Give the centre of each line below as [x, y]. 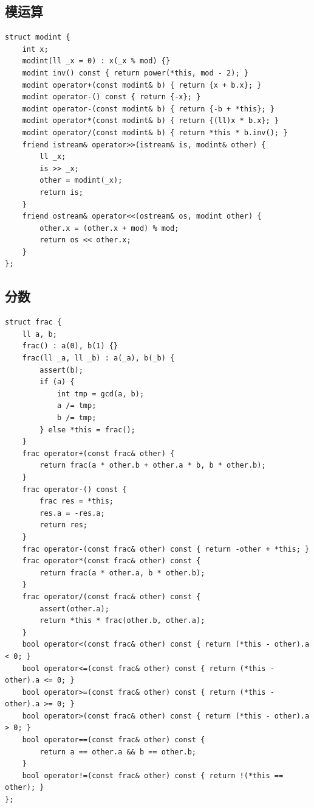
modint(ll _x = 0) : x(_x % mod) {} [96, 61]
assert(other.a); [74, 609]
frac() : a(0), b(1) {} [70, 346]
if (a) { [57, 382]
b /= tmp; [77, 418]
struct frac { [33, 322]
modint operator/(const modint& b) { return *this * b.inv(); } [155, 132]
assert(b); [61, 370]
